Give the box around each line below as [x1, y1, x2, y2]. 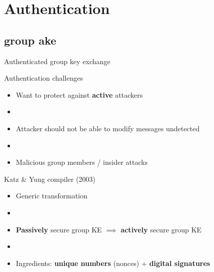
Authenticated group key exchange [4, 56, 111, 66]
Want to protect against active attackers [16, 89, 143, 100]
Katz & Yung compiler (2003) [4, 173, 96, 184]
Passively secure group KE [16, 224, 102, 234]
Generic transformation [16, 190, 88, 201]
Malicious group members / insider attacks [16, 157, 148, 167]
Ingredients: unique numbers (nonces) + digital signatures [16, 257, 210, 268]
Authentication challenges [4, 73, 83, 83]
